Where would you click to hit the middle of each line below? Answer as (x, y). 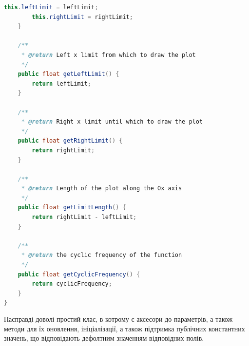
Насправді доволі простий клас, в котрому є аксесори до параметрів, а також (118, 319)
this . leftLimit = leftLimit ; (51, 7)
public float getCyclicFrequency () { (79, 274)
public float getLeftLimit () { (68, 74)
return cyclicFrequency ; (72, 284)
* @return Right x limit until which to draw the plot (112, 122)
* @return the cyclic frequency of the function (102, 255)
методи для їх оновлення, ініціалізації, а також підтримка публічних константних (124, 328)
